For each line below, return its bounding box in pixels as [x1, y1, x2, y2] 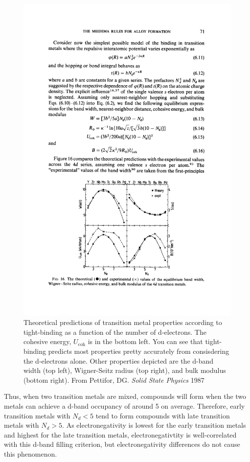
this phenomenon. [4, 448, 57, 459]
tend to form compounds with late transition [95, 410, 230, 420]
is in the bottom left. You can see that [88, 336, 203, 346]
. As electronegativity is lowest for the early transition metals [62, 420, 246, 430]
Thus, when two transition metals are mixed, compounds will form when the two [4, 391, 247, 401]
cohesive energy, [23, 336, 71, 346]
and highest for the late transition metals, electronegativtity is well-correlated [4, 429, 237, 439]
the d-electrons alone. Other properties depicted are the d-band [23, 355, 214, 366]
